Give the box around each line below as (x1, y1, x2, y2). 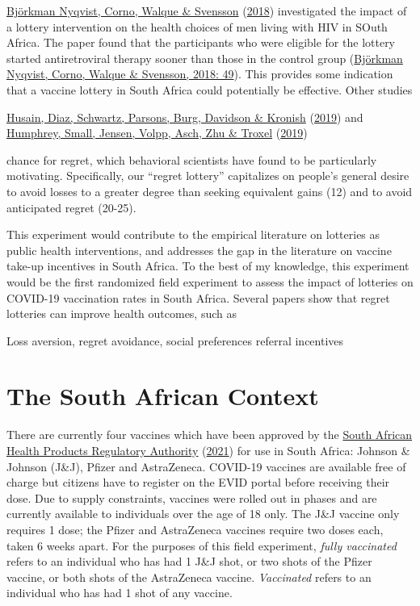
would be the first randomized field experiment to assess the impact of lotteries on (6, 273, 414, 290)
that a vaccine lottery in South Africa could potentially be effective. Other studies (6, 81, 413, 98)
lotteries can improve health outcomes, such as (6, 305, 237, 322)
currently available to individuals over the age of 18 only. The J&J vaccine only (6, 505, 400, 522)
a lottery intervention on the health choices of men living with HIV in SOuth (6, 18, 388, 35)
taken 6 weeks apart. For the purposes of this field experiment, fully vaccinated (6, 537, 397, 554)
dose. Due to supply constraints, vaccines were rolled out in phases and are (6, 489, 377, 506)
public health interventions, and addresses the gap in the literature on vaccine (6, 241, 392, 258)
